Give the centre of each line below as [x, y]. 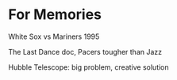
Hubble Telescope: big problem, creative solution [88, 67]
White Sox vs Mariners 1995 [54, 36]
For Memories [55, 15]
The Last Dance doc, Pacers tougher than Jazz [85, 51]
